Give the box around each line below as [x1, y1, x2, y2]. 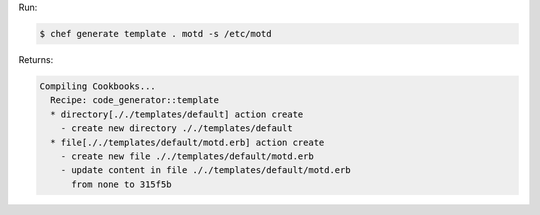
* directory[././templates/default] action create [50, 108, 304, 120]
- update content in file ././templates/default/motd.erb [60, 165, 351, 176]
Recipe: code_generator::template [50, 95, 220, 106]
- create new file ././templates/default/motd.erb [60, 150, 314, 162]
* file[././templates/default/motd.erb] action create [50, 136, 325, 148]
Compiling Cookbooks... [39, 80, 157, 92]
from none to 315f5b [71, 178, 172, 190]
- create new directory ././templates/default [60, 123, 294, 134]
